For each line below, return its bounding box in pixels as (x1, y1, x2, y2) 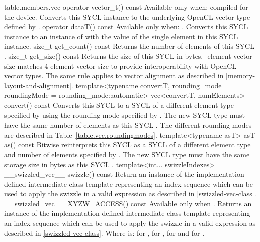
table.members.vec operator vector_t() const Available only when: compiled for (4, 2, 248, 12)
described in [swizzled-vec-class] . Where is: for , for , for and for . (4, 227, 205, 238)
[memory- (226, 70, 255, 81)
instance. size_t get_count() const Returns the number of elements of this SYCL (4, 41, 254, 51)
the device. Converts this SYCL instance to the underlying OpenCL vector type (4, 11, 250, 22)
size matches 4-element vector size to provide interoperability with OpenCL (4, 60, 237, 71)
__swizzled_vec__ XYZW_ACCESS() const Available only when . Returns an (4, 198, 252, 208)
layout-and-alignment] (4, 80, 71, 90)
